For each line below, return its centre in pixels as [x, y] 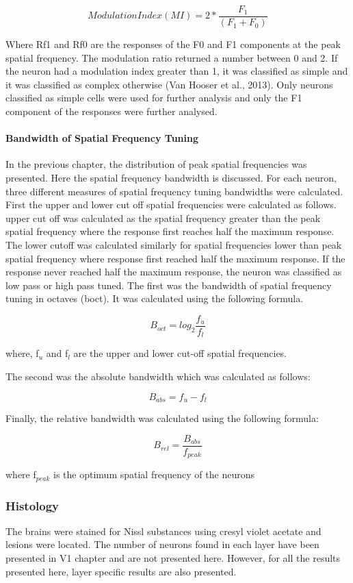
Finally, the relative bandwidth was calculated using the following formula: [162, 418]
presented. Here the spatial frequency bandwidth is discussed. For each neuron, [171, 178]
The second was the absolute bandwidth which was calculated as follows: [158, 376]
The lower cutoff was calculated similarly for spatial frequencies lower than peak [174, 244]
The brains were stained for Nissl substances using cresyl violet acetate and [164, 531]
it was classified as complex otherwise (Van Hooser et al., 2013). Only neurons [169, 84]
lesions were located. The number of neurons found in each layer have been [162, 544]
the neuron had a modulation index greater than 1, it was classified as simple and [177, 71]
